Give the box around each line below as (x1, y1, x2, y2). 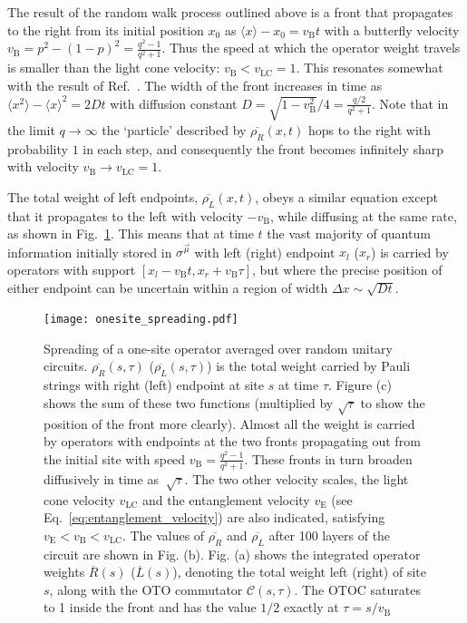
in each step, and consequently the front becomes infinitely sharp (83, 139, 444, 158)
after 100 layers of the (268, 525, 391, 544)
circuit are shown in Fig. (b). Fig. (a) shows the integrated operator (44, 544, 421, 563)
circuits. (44, 356, 88, 375)
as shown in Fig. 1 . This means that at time (7, 224, 254, 243)
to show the (360, 393, 425, 412)
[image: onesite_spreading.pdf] (44, 313, 238, 326)
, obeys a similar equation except (255, 187, 438, 206)
